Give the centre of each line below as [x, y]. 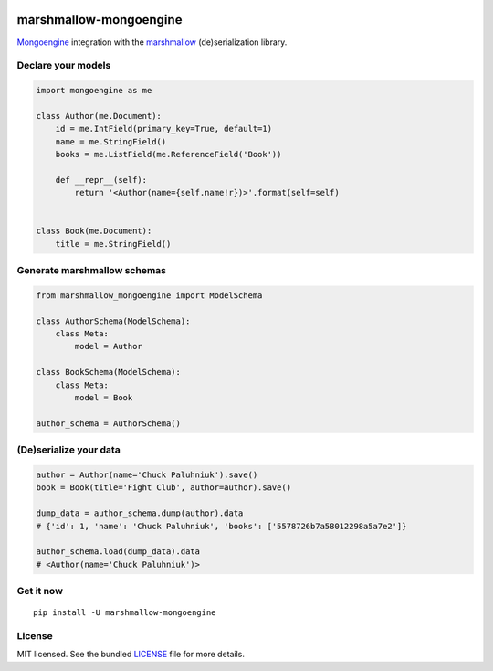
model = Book [104, 398]
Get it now [40, 591]
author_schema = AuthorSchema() [109, 423]
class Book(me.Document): [94, 231]
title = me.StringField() [113, 244]
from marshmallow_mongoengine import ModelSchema [149, 295]
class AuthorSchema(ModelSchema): [113, 321]
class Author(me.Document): [99, 116]
